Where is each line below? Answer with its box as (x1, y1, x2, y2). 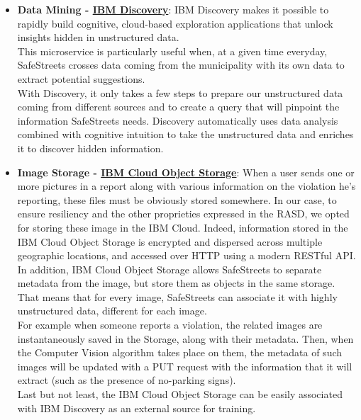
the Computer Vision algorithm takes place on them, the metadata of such (17, 345, 343, 360)
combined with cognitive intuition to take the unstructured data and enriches (17, 127, 354, 142)
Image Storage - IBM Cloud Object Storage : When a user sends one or (17, 164, 355, 179)
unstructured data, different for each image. (17, 303, 207, 318)
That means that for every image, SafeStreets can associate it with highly (17, 289, 338, 304)
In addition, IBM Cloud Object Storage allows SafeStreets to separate (17, 261, 322, 276)
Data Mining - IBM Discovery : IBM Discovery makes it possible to (17, 2, 329, 16)
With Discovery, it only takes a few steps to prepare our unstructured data (17, 85, 343, 100)
